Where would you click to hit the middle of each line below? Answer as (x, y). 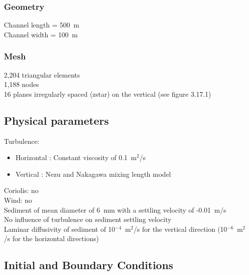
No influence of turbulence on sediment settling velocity (88, 219)
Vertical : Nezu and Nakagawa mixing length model (93, 174)
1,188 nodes (22, 84)
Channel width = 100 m (41, 34)
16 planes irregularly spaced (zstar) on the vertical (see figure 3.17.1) (108, 94)
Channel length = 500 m (42, 25)
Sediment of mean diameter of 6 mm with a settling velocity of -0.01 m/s (115, 209)
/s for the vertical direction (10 (180, 229)
